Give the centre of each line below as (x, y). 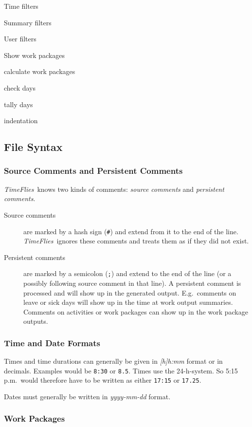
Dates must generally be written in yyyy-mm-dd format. (87, 397)
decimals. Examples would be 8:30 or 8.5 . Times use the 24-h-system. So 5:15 (121, 370)
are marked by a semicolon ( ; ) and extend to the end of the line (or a (127, 273)
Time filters (21, 6)
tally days (18, 104)
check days (20, 87)
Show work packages (34, 55)
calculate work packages (40, 71)
